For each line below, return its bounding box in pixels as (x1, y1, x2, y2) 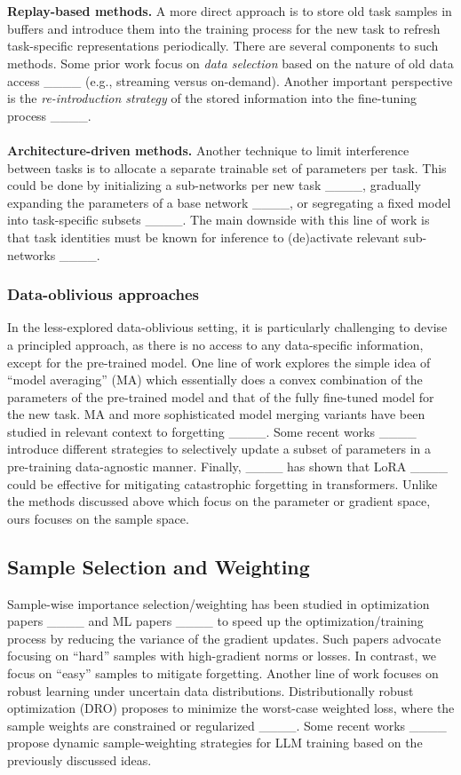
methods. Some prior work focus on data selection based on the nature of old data (7, 53, 454, 72)
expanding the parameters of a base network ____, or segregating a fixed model (7, 193, 451, 211)
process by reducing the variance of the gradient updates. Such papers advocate (7, 629, 441, 647)
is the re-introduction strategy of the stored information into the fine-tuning (7, 89, 417, 107)
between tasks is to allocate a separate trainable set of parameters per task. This (7, 158, 447, 177)
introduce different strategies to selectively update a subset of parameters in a (7, 439, 432, 458)
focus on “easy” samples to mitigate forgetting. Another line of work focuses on (7, 664, 439, 683)
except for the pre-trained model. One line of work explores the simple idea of (7, 352, 431, 371)
